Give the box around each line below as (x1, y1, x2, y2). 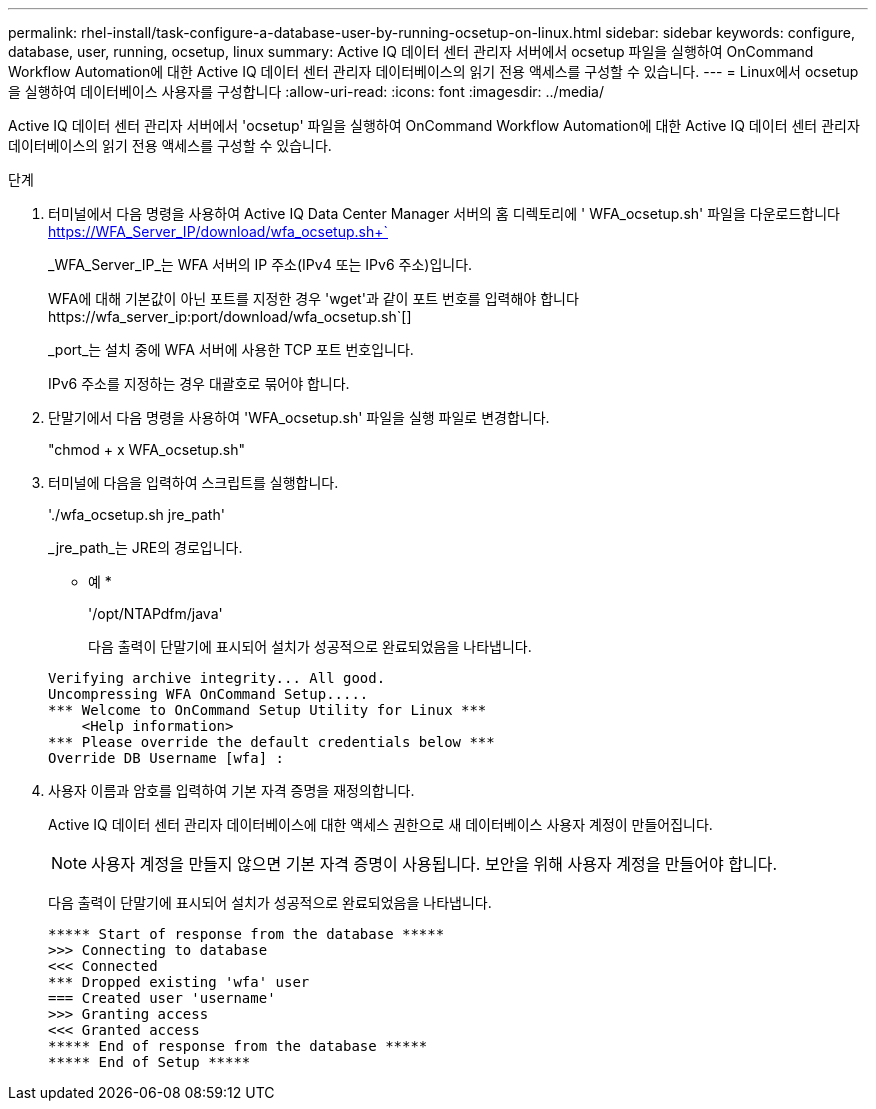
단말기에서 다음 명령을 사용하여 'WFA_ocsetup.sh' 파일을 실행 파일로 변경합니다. (48, 409, 550, 426)
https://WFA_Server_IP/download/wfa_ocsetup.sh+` (48, 223, 388, 240)
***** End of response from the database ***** (48, 1038, 428, 1054)
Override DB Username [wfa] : (48, 750, 285, 766)
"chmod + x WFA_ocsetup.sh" (48, 441, 245, 458)
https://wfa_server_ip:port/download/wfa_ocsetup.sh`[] (48, 308, 412, 325)
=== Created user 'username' (48, 990, 276, 1006)
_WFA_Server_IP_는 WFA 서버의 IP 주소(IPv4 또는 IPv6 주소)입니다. (48, 256, 473, 273)
